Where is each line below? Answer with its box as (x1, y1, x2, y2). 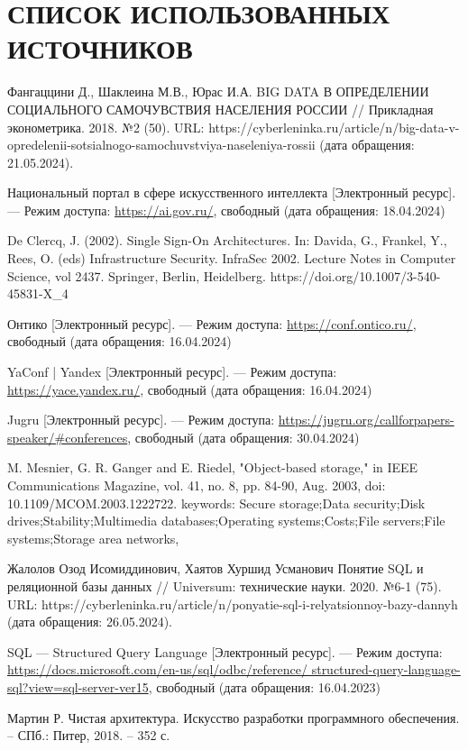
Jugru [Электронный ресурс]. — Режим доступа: (7, 410, 275, 429)
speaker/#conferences (7, 427, 128, 446)
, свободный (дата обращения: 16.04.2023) (148, 677, 381, 696)
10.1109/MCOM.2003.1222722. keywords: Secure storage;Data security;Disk (7, 493, 426, 512)
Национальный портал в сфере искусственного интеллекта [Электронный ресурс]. (7, 183, 456, 202)
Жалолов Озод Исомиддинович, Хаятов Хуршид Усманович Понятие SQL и (7, 559, 424, 578)
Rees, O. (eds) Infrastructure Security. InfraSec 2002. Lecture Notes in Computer (7, 249, 456, 268)
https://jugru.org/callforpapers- (278, 410, 454, 429)
